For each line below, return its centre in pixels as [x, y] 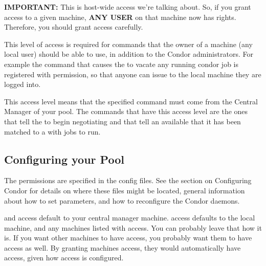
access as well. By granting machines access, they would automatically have [123, 247]
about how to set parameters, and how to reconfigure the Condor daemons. [122, 200]
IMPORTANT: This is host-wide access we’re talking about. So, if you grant [128, 7]
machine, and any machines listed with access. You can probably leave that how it [133, 227]
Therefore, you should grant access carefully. [74, 27]
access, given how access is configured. [64, 258]
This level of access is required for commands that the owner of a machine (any [128, 44]
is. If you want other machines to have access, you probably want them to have [128, 238]
